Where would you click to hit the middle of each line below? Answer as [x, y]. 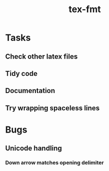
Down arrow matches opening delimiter [55, 163]
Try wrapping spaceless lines [52, 108]
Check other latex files [42, 56]
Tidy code [21, 74]
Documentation [30, 91]
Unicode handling [34, 148]
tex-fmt [85, 9]
